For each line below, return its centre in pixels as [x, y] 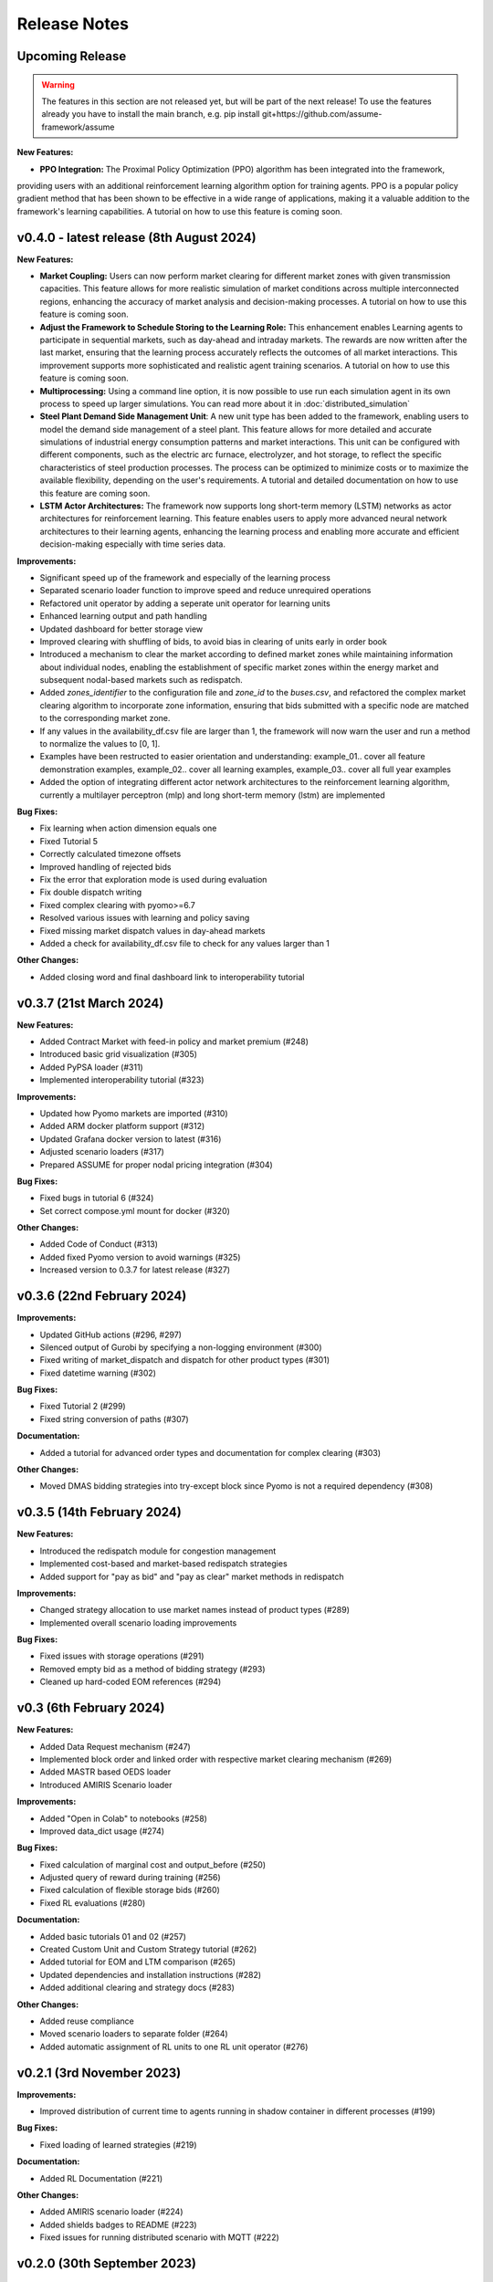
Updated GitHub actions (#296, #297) [111, 1335]
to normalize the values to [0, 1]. [100, 744]
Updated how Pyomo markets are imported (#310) [134, 1113]
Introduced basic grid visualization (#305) [119, 1054]
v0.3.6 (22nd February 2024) [102, 1296]
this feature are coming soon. [95, 493]
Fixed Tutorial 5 [69, 841]
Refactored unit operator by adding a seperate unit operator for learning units [185, 603]
